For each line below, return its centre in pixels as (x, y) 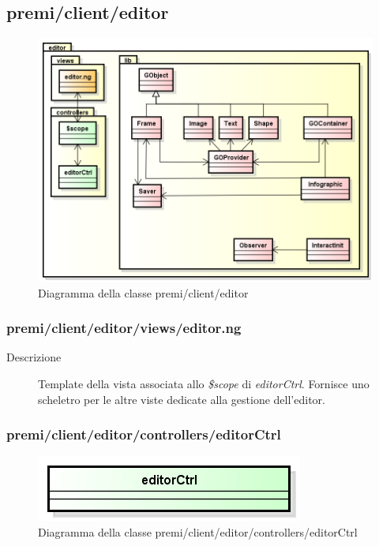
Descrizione (34, 357)
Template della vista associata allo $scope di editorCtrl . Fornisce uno (204, 384)
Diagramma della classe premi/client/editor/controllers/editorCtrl (198, 532)
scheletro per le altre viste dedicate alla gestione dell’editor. (182, 399)
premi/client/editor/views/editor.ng (124, 328)
